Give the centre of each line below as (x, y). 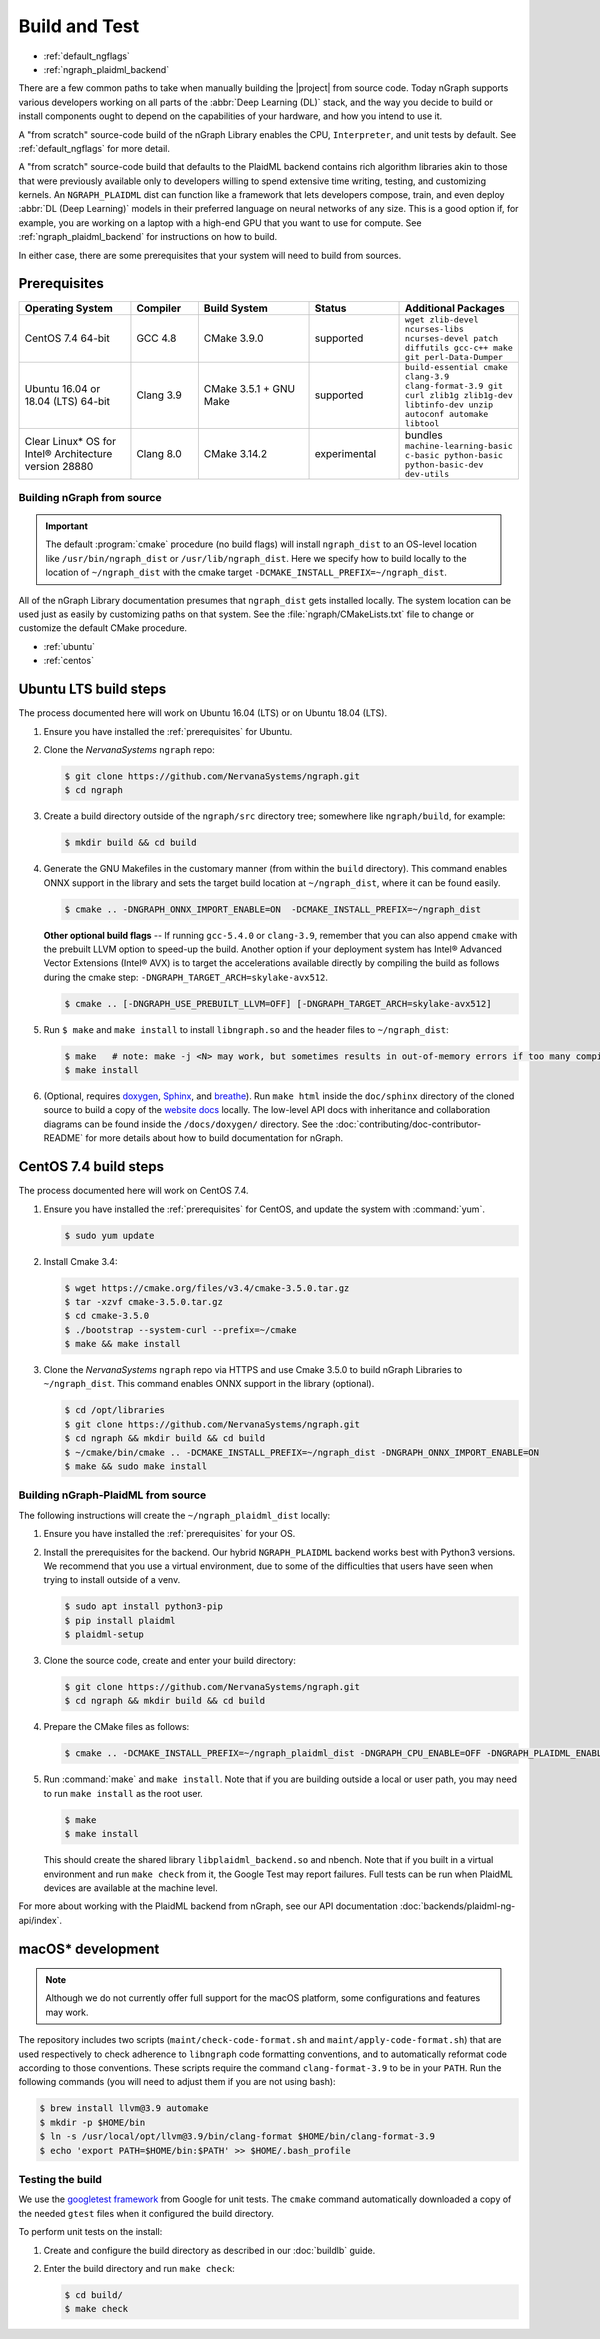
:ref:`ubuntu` (69, 646)
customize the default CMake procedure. (103, 628)
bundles (424, 435)
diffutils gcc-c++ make (459, 347)
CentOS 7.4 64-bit (67, 338)
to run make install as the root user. (123, 1793)
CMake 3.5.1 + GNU (249, 389)
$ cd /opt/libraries (114, 1410)
